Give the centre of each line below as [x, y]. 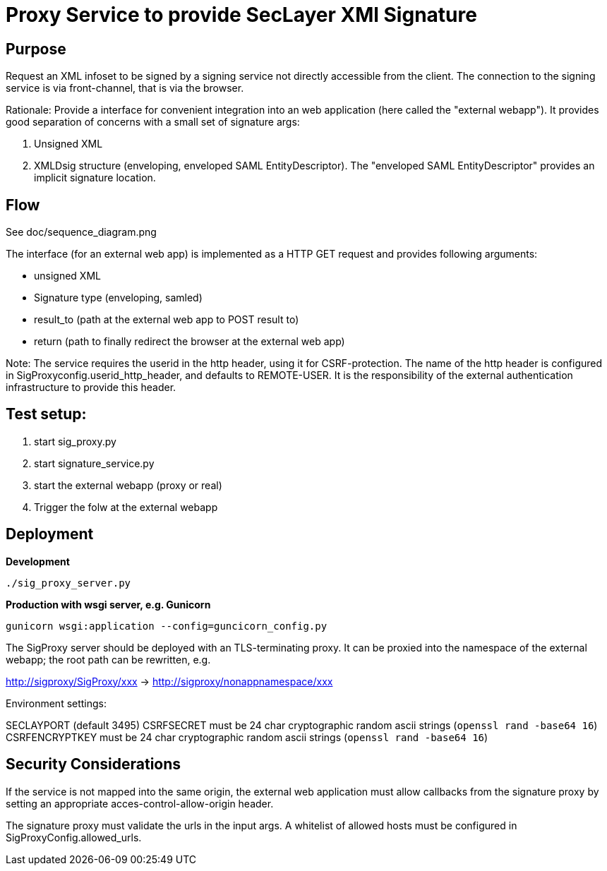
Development [38, 561]
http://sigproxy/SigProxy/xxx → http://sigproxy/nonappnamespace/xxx [169, 681]
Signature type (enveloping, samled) [118, 298]
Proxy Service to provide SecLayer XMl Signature [241, 15]
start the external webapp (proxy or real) [128, 485]
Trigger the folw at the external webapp [126, 507]
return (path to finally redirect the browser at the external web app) [190, 342]
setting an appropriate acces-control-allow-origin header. [140, 803]
